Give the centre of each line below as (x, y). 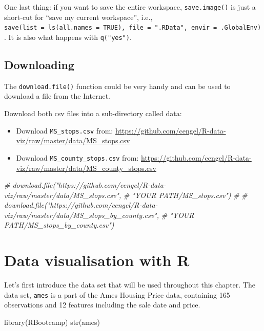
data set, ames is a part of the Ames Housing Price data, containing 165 (117, 294)
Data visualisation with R (97, 260)
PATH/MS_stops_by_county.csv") (59, 225)
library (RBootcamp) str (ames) (52, 322)
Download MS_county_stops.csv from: (77, 157)
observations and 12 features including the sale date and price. (102, 305)
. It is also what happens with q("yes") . (68, 37)
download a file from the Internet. (57, 96)
